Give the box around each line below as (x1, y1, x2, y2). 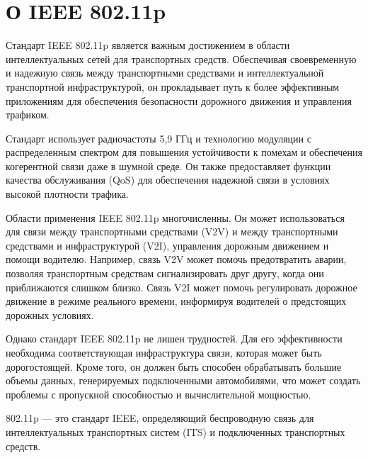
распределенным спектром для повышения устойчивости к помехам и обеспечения (6, 145, 362, 160)
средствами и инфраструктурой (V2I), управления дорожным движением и (6, 238, 329, 252)
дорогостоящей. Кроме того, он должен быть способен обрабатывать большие (6, 359, 342, 374)
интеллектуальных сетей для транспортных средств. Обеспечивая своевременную (6, 51, 357, 66)
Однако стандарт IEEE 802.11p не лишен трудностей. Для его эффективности (6, 331, 343, 346)
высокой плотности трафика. (6, 186, 129, 201)
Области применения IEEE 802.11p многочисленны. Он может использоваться (6, 210, 345, 225)
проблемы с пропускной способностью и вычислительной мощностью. (6, 386, 311, 401)
